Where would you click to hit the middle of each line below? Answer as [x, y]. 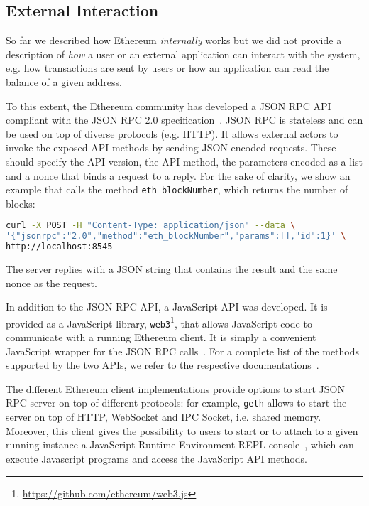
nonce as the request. [51, 282]
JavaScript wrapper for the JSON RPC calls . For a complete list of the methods [183, 351]
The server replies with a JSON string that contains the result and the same [172, 269]
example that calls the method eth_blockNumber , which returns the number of [177, 189]
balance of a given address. [64, 81]
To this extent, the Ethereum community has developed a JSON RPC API [169, 106]
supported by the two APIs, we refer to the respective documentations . [163, 365]
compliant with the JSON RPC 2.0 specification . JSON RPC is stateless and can [184, 120]
